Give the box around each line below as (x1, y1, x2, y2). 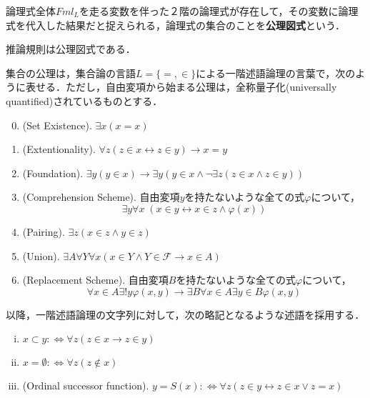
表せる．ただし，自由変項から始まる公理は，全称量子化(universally (25, 79, 337, 94)
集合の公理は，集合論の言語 (6, 65, 136, 80)
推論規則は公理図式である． (6, 41, 136, 56)
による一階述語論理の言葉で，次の (196, 65, 356, 80)
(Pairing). (22, 224, 65, 239)
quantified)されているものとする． (6, 93, 163, 108)
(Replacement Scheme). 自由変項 (22, 272, 169, 287)
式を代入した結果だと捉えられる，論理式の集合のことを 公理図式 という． (6, 17, 345, 32)
